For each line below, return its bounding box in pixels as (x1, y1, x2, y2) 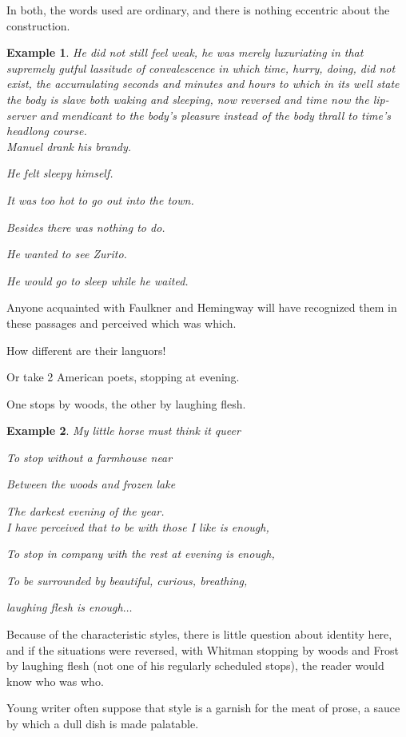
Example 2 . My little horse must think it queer (6, 422, 241, 439)
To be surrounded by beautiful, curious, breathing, (6, 572, 248, 588)
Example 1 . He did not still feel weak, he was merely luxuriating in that (6, 44, 364, 61)
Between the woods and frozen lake (6, 476, 176, 492)
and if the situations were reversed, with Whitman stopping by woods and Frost (6, 641, 399, 658)
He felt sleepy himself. (6, 165, 113, 181)
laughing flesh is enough (6, 599, 123, 615)
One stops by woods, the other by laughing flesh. (6, 395, 246, 412)
